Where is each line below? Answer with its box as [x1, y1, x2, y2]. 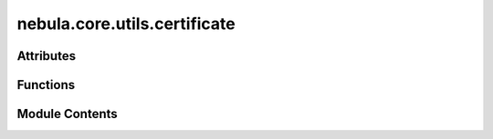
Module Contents [16, 106, 118, 122]
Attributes [16, 48, 77, 64]
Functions [16, 77, 76, 93]
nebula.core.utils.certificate [16, 14, 236, 34]
